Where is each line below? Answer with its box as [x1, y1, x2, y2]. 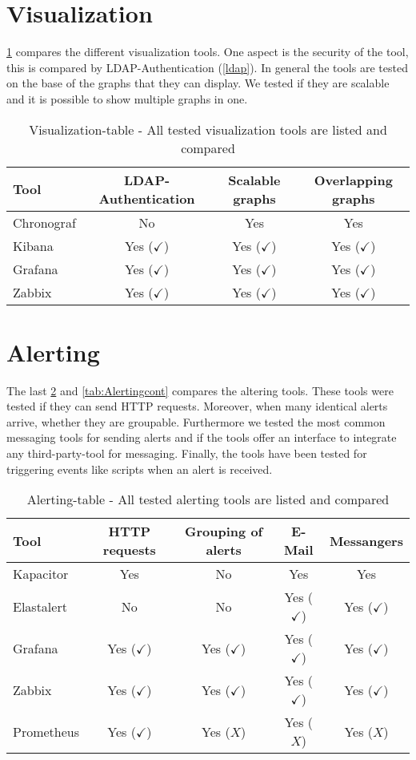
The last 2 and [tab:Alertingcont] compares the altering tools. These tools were [6, 382, 394, 398]
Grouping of [185, 522, 263, 541]
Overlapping [314, 170, 393, 189]
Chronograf [13, 212, 76, 232]
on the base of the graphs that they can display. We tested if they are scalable [6, 75, 390, 91]
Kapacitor [13, 564, 69, 584]
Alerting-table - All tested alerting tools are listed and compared [26, 490, 390, 509]
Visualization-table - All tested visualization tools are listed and [29, 119, 387, 139]
